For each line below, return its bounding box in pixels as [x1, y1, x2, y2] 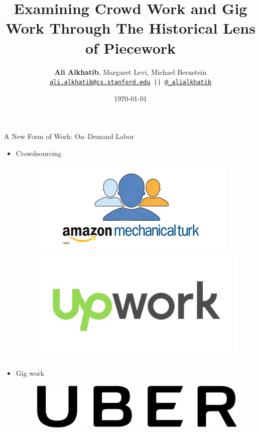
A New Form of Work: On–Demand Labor [4, 131, 134, 141]
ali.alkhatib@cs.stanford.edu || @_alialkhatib [49, 79, 212, 86]
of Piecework [85, 37, 176, 58]
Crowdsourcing [16, 148, 62, 158]
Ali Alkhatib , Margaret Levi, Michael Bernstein [54, 66, 207, 77]
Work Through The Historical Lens [6, 18, 255, 38]
